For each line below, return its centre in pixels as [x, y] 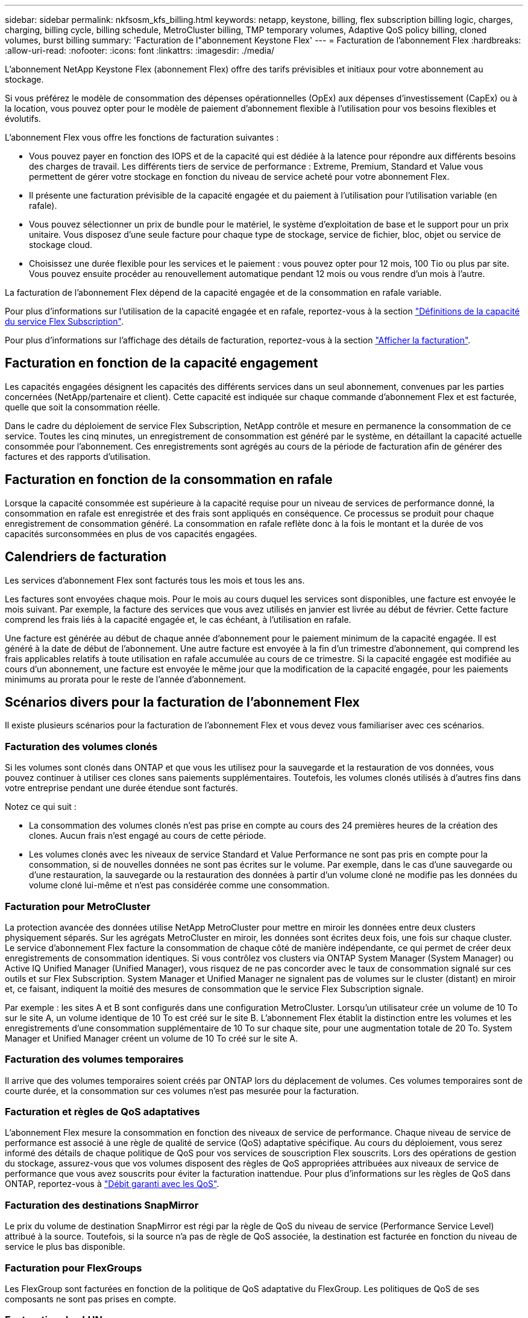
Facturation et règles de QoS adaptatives [102, 1112]
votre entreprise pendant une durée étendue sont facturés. [121, 788]
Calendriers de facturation [86, 557]
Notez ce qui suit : [41, 807]
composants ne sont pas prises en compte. [91, 1299]
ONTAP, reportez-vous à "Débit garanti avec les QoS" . [112, 1184]
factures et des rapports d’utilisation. [78, 456]
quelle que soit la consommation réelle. [83, 407]
